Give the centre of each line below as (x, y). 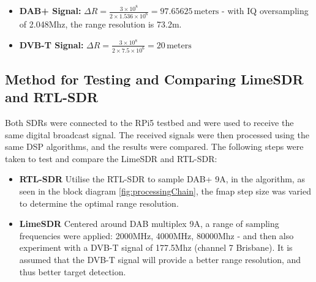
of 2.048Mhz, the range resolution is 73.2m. (100, 24)
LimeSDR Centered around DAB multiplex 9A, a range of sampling (149, 224)
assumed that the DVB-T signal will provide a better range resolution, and (160, 260)
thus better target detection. (73, 271)
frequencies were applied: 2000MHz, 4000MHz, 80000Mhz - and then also (156, 235)
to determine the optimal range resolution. (99, 203)
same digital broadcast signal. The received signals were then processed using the (157, 134)
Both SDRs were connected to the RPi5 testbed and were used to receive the (149, 123)
